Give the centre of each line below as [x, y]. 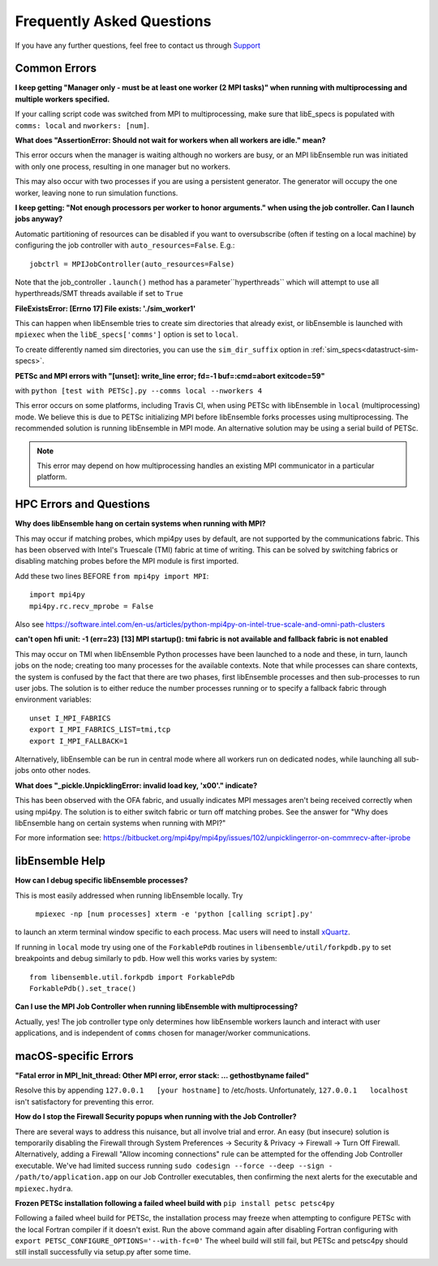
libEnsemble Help [60, 861]
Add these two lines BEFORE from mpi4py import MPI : [112, 576]
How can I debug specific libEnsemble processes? [101, 881]
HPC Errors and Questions [82, 504]
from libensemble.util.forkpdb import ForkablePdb [132, 977]
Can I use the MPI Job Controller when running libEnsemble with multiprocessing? [157, 1006]
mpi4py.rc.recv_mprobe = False [92, 606]
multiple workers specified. [62, 99]
